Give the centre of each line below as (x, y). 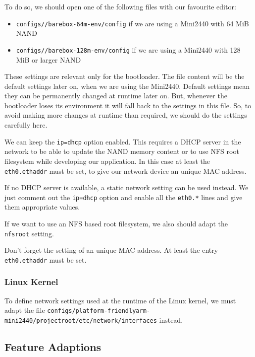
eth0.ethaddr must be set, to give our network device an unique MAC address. (126, 171)
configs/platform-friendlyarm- (99, 311)
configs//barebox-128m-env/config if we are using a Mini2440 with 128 (128, 49)
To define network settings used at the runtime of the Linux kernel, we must (120, 300)
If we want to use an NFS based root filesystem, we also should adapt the (116, 223)
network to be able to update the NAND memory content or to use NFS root (122, 151)
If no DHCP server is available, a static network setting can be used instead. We (127, 187)
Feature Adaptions (53, 347)
